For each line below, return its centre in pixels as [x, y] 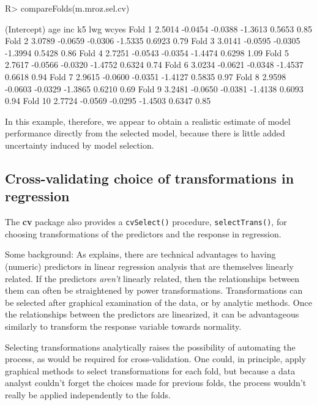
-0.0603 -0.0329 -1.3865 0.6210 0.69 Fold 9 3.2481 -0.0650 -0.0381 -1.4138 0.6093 [154, 88]
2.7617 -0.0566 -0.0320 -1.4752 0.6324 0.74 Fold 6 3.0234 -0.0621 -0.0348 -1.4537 [154, 65]
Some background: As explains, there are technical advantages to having [140, 254]
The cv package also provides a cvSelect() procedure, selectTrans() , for [146, 222]
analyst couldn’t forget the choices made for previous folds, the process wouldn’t [156, 383]
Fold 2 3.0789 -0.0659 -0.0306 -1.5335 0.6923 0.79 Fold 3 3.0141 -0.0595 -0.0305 [153, 41]
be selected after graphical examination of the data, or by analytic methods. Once [158, 302]
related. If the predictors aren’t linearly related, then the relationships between [152, 278]
